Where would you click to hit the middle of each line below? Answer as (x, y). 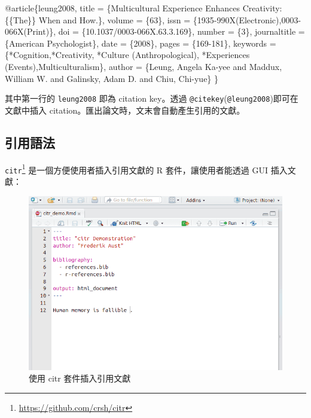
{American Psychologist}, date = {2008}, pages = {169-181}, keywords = (141, 43)
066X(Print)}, (31, 31)
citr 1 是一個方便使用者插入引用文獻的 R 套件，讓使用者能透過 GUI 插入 (146, 169)
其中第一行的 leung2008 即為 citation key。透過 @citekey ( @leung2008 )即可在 (152, 98)
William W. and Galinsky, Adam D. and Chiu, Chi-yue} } (112, 78)
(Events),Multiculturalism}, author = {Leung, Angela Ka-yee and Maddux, (144, 66)
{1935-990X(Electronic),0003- (247, 19)
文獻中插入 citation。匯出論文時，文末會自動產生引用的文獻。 (125, 110)
